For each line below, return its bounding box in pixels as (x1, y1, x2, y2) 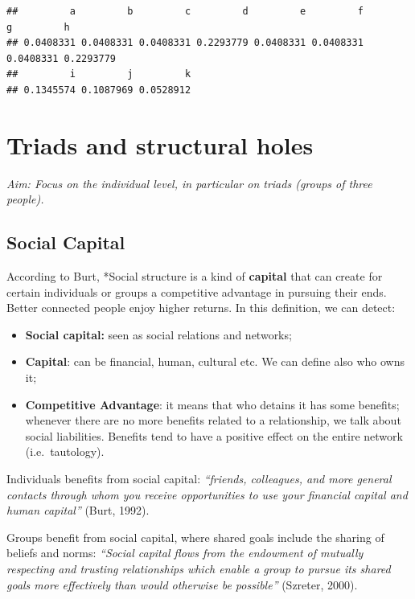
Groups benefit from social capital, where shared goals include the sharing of (6, 528, 384, 545)
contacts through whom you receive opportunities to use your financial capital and (6, 486, 408, 503)
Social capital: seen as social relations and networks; (25, 326, 292, 343)
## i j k (6, 68, 191, 80)
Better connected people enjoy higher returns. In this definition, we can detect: (6, 299, 396, 316)
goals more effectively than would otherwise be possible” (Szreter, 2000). (6, 576, 358, 593)
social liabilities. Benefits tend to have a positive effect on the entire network (25, 427, 403, 444)
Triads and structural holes (6, 128, 314, 161)
